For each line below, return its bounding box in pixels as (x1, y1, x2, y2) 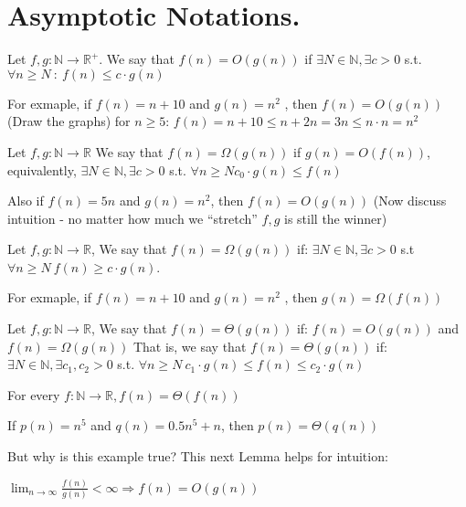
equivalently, (7, 160, 77, 179)
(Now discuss (373, 191, 447, 210)
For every (7, 385, 60, 404)
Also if (7, 191, 44, 210)
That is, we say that (132, 336, 247, 355)
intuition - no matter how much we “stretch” (7, 208, 258, 227)
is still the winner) (284, 208, 387, 227)
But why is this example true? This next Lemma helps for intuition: (7, 447, 388, 466)
